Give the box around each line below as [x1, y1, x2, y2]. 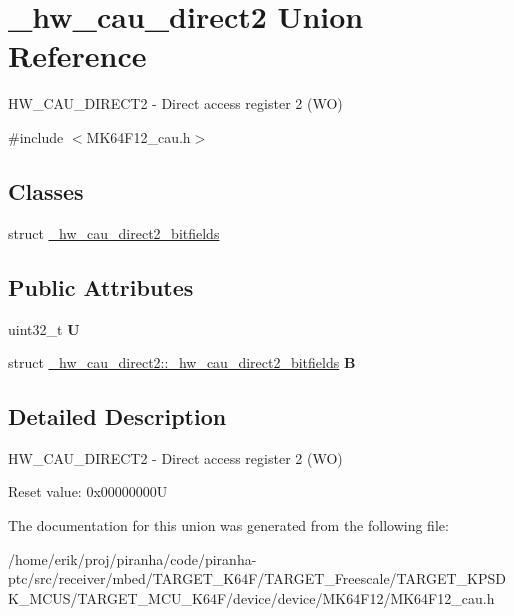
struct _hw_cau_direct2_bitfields [8, 222, 220, 243]
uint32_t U [8, 318, 80, 339]
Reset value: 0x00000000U [8, 481, 168, 502]
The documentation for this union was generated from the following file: [8, 515, 449, 536]
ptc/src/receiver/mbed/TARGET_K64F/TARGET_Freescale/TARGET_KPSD [8, 568, 506, 589]
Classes [8, 175, 84, 206]
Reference [8, 35, 147, 76]
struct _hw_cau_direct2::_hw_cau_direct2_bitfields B [8, 352, 356, 373]
